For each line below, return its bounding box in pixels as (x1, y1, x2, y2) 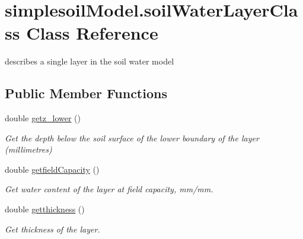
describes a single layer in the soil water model (5, 55, 174, 67)
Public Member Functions (5, 84, 167, 102)
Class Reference (26, 21, 158, 45)
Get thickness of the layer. (5, 222, 100, 235)
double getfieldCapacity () (5, 163, 100, 175)
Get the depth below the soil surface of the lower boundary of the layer (5, 131, 259, 144)
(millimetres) (5, 143, 52, 156)
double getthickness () (5, 203, 85, 215)
